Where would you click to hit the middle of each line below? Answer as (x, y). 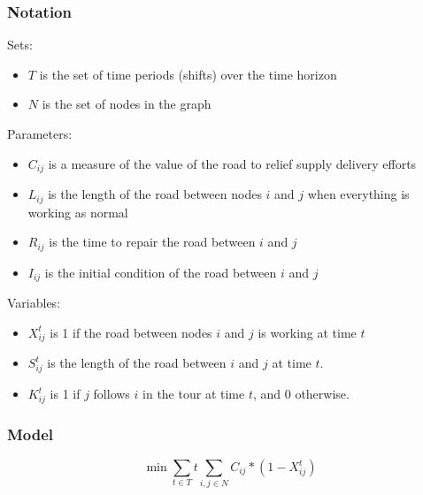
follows (112, 394)
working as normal (78, 212)
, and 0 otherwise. (301, 394)
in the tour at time (194, 394)
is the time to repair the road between (152, 242)
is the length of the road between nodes (155, 194)
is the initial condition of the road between (161, 272)
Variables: (34, 302)
